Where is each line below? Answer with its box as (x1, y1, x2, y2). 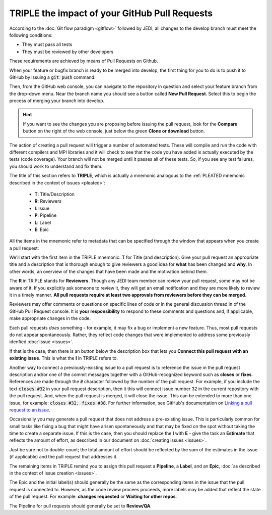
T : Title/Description (34, 191, 75, 197)
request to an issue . (9, 407, 50, 413)
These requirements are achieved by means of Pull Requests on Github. (9, 58, 158, 64)
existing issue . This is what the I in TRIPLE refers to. (9, 355, 118, 361)
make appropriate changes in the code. (9, 315, 91, 321)
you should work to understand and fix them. (9, 163, 103, 169)
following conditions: (9, 32, 53, 38)
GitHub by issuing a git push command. (9, 74, 96, 80)
